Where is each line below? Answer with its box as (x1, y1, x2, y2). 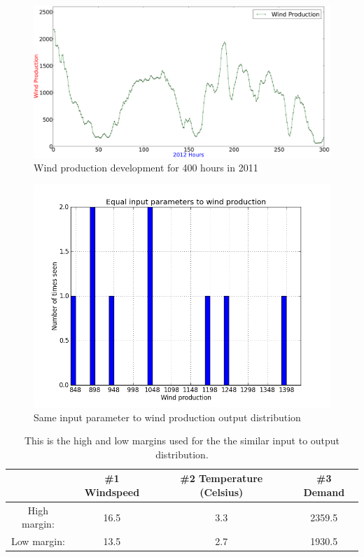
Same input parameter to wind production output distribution (34, 409, 301, 424)
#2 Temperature (180, 471, 263, 486)
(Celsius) (199, 484, 244, 499)
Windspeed (84, 484, 140, 499)
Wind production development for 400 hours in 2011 (34, 160, 258, 175)
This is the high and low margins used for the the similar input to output (24, 433, 340, 448)
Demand (303, 484, 345, 499)
